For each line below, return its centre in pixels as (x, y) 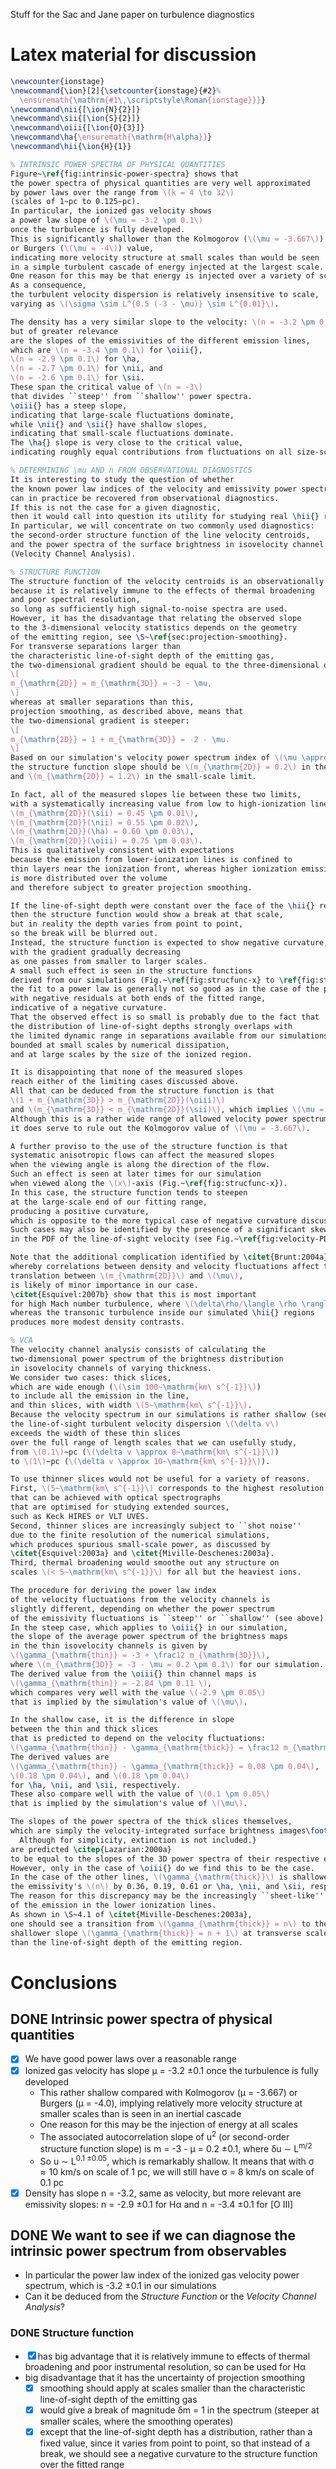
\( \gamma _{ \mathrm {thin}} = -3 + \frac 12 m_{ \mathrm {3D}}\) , (140, 1655)
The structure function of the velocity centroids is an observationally (167, 581)
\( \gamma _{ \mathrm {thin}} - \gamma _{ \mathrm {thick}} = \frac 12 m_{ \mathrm (169, 1748)
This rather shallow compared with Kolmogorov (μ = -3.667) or (168, 2092)
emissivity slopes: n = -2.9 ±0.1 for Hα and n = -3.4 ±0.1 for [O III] (159, 2204)
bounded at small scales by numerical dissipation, (120, 1045)
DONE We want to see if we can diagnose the (153, 2235)
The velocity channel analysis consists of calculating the (138, 1350)
